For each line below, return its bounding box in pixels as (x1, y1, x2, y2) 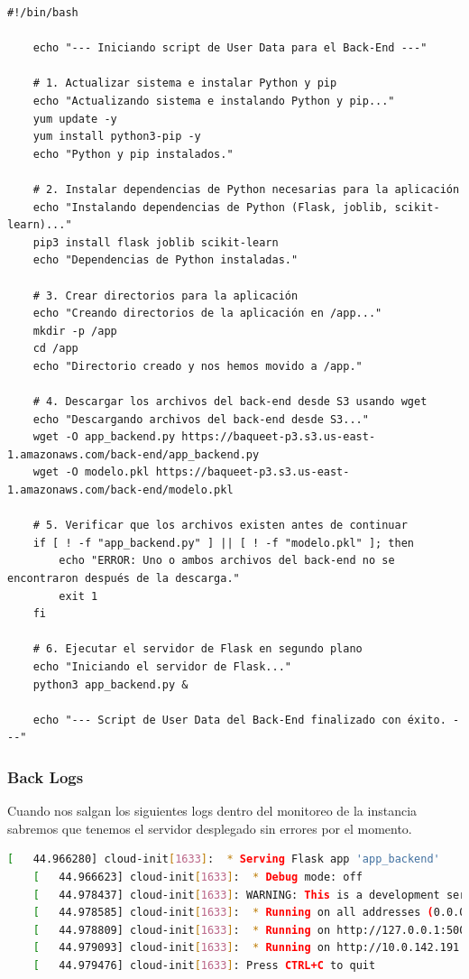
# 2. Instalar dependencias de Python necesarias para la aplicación (32, 182, 460, 196)
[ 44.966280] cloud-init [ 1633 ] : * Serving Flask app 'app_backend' (7, 853, 440, 866)
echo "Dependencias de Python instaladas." (32, 254, 299, 267)
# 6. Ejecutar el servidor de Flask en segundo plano (32, 642, 363, 656)
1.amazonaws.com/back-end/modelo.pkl (7, 484, 234, 497)
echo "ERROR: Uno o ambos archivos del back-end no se (59, 554, 395, 568)
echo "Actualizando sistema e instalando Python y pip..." (32, 94, 395, 107)
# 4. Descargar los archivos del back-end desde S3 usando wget (32, 395, 428, 409)
